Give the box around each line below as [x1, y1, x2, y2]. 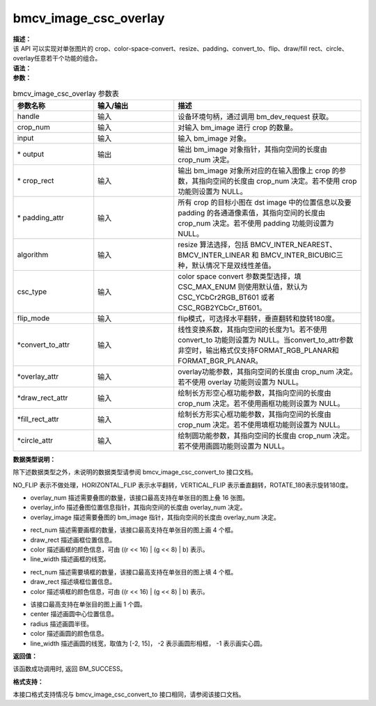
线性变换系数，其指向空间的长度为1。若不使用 [178, 324, 327, 334]
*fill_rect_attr [17, 414, 59, 424]
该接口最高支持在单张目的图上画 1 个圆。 [30, 599, 146, 609]
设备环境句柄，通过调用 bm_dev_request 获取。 [178, 111, 334, 121]
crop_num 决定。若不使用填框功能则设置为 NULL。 [178, 420, 345, 430]
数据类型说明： [13, 455, 56, 463]
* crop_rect [17, 175, 54, 185]
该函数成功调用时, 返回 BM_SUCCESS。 [13, 665, 127, 673]
